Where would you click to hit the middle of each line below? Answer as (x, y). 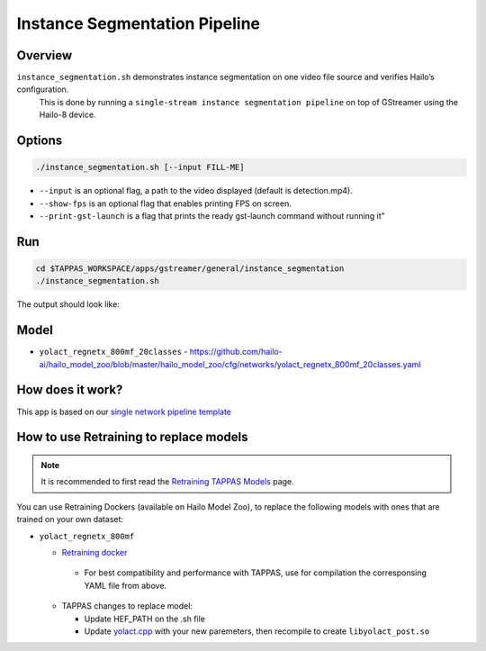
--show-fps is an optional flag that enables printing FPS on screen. (165, 203)
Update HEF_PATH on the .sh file (145, 619)
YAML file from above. (125, 585)
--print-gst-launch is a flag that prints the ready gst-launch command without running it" (212, 216)
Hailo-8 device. (67, 115)
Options (40, 141)
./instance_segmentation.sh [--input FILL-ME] (140, 167)
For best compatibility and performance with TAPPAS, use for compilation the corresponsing (256, 573)
